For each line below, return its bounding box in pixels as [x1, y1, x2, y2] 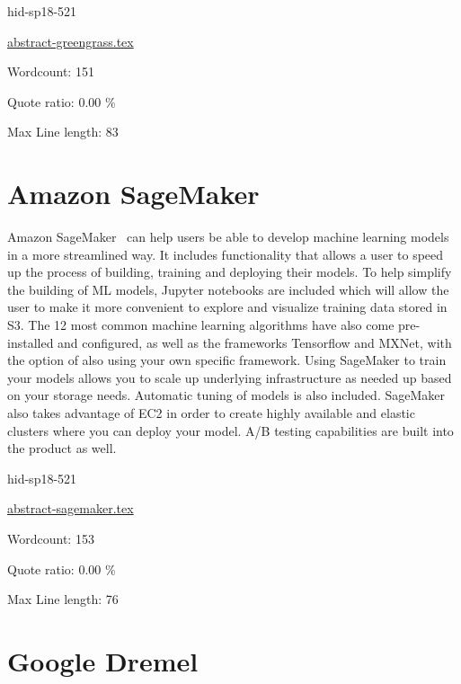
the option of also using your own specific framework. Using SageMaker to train [7, 351, 447, 369]
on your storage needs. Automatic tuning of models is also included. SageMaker [7, 386, 446, 404]
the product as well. [7, 439, 117, 457]
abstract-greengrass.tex [7, 31, 134, 50]
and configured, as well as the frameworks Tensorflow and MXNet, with [58, 333, 452, 351]
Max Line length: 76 [7, 590, 119, 608]
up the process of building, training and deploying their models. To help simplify [7, 262, 452, 281]
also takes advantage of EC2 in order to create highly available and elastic [7, 404, 415, 422]
